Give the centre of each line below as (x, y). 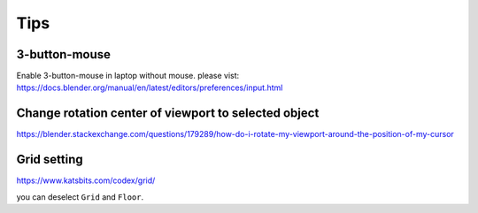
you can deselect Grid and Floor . (80, 197)
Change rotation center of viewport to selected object (168, 114)
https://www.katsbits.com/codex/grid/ (86, 180)
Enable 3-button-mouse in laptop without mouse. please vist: (128, 76)
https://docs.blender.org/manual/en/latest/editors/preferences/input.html (150, 87)
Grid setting (50, 160)
